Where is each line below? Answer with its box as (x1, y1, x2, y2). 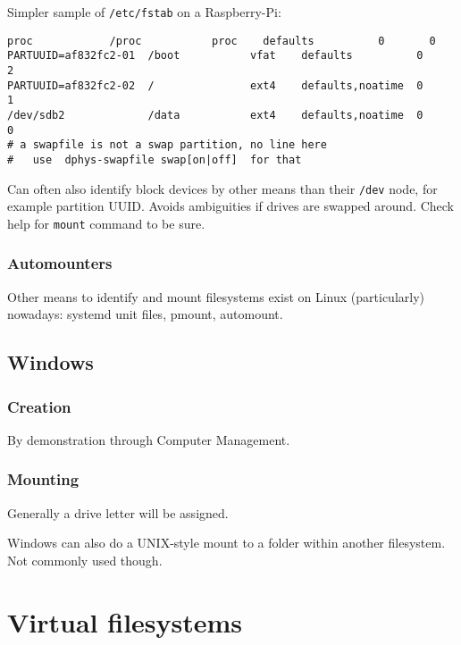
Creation (7, 395, 71, 417)
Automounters (7, 252, 113, 274)
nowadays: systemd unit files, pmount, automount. (7, 305, 283, 323)
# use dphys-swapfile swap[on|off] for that (7, 153, 302, 166)
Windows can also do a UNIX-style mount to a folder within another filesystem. (7, 533, 446, 552)
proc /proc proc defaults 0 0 (7, 34, 436, 47)
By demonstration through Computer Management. (7, 430, 290, 448)
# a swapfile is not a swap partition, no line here (7, 138, 327, 152)
